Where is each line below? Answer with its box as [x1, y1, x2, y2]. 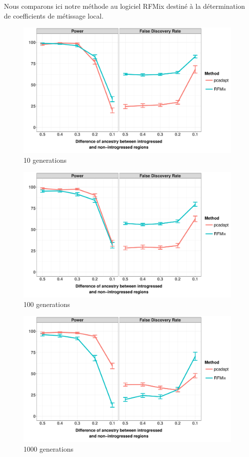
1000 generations [23, 443, 74, 454]
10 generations [23, 154, 67, 165]
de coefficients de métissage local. [4, 10, 104, 21]
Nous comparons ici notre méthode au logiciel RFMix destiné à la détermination [4, 1, 245, 11]
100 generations [23, 299, 70, 309]
